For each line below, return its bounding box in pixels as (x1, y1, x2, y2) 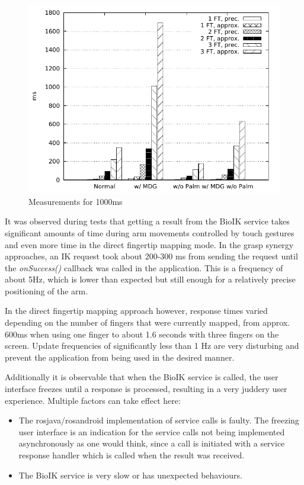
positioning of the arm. (5, 284, 88, 297)
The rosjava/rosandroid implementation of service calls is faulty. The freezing (18, 414, 299, 426)
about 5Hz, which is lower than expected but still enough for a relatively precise (5, 273, 296, 285)
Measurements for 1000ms (28, 195, 123, 207)
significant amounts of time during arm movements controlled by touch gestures (5, 226, 295, 239)
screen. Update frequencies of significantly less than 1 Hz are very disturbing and (5, 339, 299, 352)
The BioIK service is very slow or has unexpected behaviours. (18, 468, 242, 481)
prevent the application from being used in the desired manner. (5, 351, 235, 363)
